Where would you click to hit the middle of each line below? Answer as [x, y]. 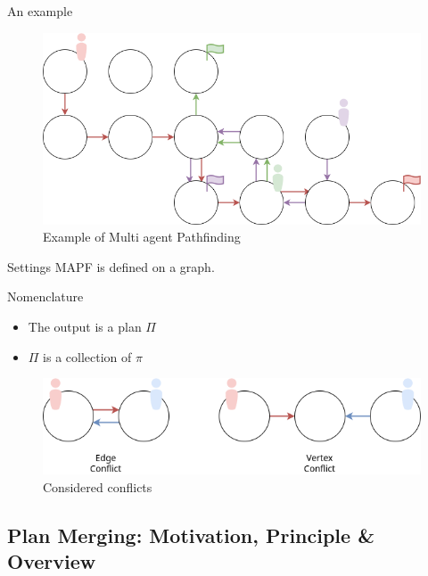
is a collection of [87, 356]
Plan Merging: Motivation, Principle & [191, 535]
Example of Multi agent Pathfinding [142, 237]
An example [40, 11]
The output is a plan [85, 327]
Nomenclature [45, 296]
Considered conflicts [98, 486]
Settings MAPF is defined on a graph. [111, 266]
